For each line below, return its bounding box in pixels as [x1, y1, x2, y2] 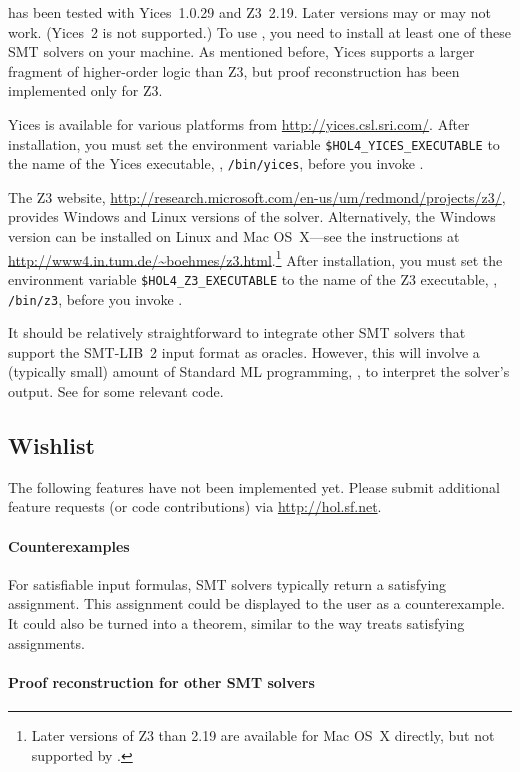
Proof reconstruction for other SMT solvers [8, 671, 315, 692]
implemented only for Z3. [8, 80, 163, 101]
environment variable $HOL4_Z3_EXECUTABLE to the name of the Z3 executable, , [8, 268, 498, 289]
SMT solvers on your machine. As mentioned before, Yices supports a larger [8, 41, 475, 62]
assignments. [8, 632, 85, 653]
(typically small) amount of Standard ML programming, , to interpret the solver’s [8, 361, 510, 382]
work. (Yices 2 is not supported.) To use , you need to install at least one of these [8, 21, 512, 42]
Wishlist [8, 429, 95, 460]
